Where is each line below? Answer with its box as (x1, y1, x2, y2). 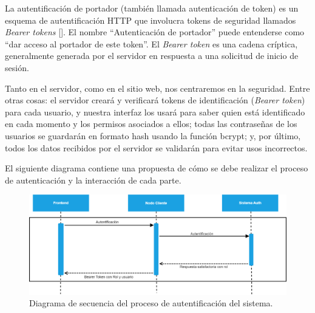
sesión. (5, 61, 29, 74)
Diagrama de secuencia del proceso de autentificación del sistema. (29, 297, 273, 309)
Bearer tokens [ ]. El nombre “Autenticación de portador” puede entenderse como (5, 26, 305, 38)
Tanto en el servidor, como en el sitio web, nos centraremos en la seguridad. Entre (5, 81, 310, 94)
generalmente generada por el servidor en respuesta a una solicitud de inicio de (5, 49, 299, 62)
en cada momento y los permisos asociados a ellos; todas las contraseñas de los (5, 117, 297, 130)
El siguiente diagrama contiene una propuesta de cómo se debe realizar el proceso (5, 162, 308, 174)
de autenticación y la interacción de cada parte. (5, 173, 181, 186)
